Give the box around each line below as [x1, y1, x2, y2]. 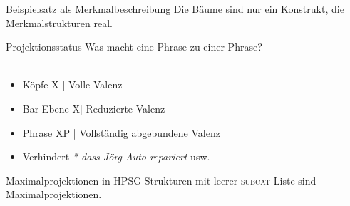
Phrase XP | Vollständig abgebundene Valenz [22, 125, 220, 140]
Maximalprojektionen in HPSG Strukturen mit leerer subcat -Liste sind [6, 172, 316, 187]
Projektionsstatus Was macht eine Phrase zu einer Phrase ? [6, 39, 262, 54]
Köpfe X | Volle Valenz [22, 77, 123, 92]
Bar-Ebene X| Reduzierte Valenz [22, 101, 165, 115]
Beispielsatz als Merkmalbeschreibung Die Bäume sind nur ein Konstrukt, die [6, 1, 344, 16]
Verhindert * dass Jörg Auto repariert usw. [22, 149, 210, 164]
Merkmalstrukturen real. [6, 15, 113, 30]
